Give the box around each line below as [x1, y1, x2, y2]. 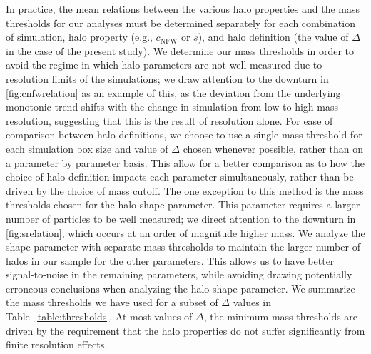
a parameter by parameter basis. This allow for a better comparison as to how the [6, 155, 365, 170]
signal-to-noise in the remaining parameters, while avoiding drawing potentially [6, 267, 352, 282]
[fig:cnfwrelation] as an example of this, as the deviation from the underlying [6, 85, 341, 100]
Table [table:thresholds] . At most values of [6, 309, 193, 324]
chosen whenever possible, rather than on [183, 141, 363, 156]
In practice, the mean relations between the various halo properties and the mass [6, 1, 360, 16]
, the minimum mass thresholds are [203, 309, 358, 324]
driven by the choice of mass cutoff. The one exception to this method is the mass [6, 183, 364, 198]
